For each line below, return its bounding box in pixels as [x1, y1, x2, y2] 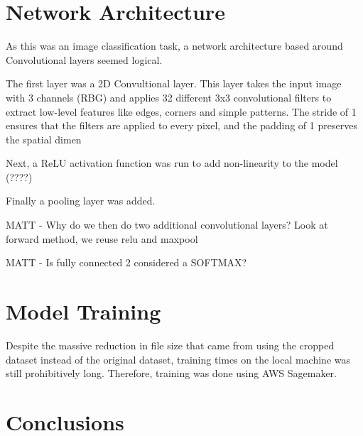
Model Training [6, 297, 161, 326]
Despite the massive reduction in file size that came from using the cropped [6, 337, 335, 352]
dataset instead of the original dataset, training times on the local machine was [6, 351, 351, 366]
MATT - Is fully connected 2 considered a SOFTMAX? [6, 255, 247, 270]
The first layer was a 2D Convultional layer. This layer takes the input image [6, 76, 342, 91]
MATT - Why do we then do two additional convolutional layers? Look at [6, 217, 328, 232]
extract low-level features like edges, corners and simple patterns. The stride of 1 [6, 104, 357, 119]
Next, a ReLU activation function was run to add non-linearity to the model [6, 156, 338, 170]
